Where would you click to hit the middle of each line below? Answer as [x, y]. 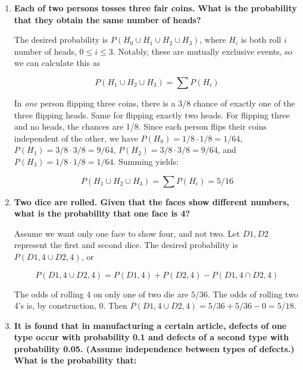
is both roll [261, 40]
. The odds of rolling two [253, 294]
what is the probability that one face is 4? [102, 213]
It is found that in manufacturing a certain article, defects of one [150, 325]
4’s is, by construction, [55, 305]
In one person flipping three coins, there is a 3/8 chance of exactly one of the [154, 103]
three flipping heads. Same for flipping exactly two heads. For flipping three [152, 115]
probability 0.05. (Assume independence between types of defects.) [154, 348]
